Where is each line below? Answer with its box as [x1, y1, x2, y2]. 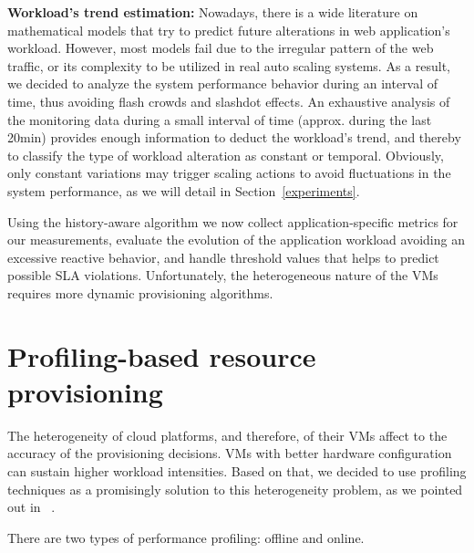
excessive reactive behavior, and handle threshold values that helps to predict [7, 247, 439, 266]
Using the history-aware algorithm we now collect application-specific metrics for [7, 212, 459, 231]
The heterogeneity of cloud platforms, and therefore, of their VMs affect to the [7, 425, 448, 444]
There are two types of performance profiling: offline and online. [7, 527, 365, 547]
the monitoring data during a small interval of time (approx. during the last [7, 110, 432, 129]
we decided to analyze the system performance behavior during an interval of [7, 74, 438, 93]
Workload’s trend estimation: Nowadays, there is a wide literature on [7, 3, 418, 21]
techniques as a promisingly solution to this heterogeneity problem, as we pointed [7, 479, 463, 498]
